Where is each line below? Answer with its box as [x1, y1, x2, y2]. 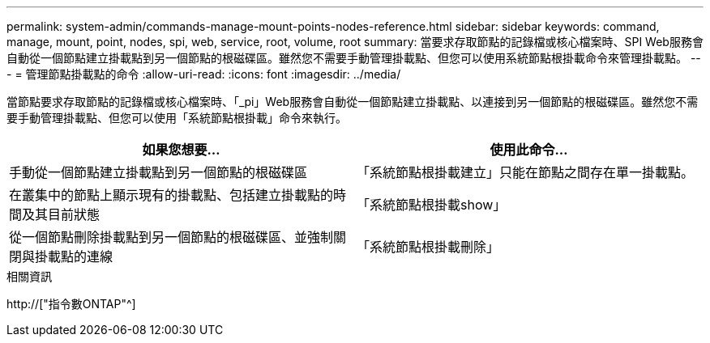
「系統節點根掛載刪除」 [357, 239, 500, 255]
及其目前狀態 [22, 206, 101, 222]
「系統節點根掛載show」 [357, 197, 507, 213]
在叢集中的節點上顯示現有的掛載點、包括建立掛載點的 [9, 187, 334, 203]
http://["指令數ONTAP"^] [6, 297, 136, 311]
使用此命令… [490, 142, 568, 158]
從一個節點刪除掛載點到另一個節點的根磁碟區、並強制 [9, 229, 334, 245]
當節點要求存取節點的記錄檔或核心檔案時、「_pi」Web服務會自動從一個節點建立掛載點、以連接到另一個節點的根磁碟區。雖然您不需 [6, 95, 699, 108]
